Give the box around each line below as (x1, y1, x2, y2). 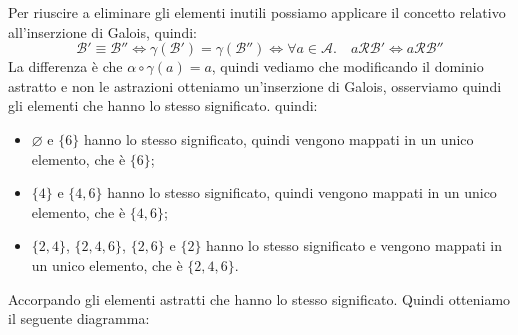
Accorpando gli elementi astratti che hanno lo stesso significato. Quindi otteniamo (8, 288, 511, 309)
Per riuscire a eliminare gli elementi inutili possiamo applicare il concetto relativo (8, 2, 506, 22)
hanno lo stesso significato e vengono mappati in (206, 235, 502, 256)
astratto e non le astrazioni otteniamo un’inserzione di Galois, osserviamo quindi (8, 75, 502, 96)
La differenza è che (8, 56, 123, 77)
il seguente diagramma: (8, 308, 150, 329)
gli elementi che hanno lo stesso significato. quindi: (8, 95, 318, 116)
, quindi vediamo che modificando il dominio (211, 56, 484, 77)
